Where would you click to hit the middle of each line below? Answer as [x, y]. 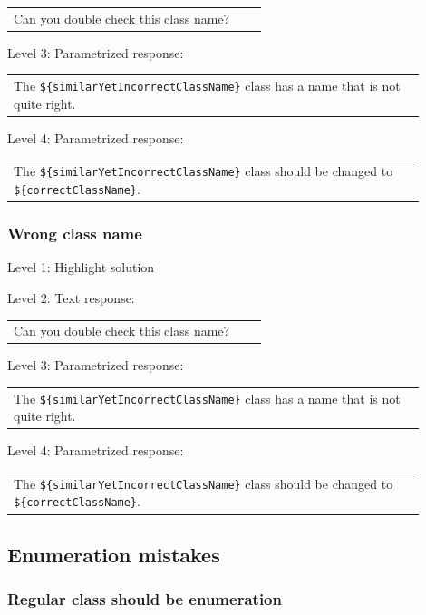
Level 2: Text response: [71, 297]
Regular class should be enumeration [145, 599]
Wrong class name [75, 234]
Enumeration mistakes [114, 554]
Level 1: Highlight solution [81, 267]
